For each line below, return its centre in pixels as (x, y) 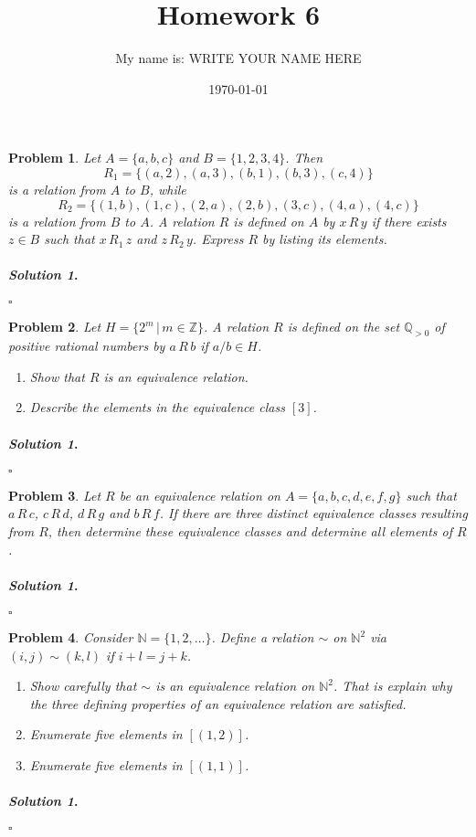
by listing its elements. (325, 239)
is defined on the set (344, 327)
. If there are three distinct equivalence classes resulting (313, 513)
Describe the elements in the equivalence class (157, 407)
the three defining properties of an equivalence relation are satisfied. (218, 703)
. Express (218, 239)
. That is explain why (393, 686)
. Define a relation (263, 637)
